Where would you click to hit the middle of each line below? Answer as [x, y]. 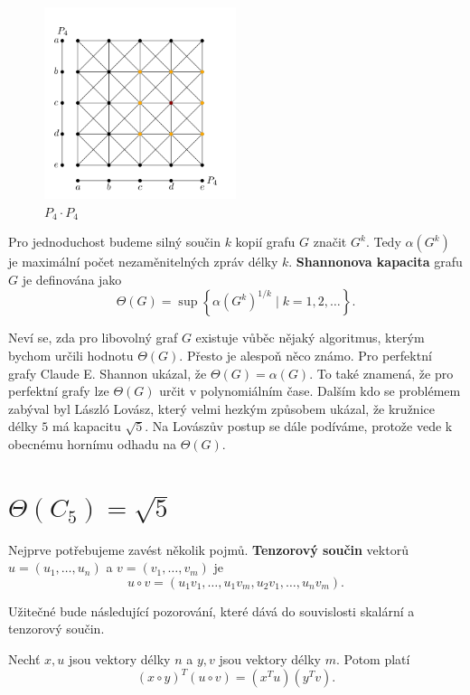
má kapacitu [87, 426]
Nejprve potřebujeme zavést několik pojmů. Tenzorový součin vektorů [208, 549]
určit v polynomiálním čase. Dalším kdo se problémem [310, 391]
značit [330, 242]
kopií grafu [265, 242]
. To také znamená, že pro [381, 373]
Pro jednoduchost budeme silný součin [114, 242]
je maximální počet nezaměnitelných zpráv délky [143, 262]
